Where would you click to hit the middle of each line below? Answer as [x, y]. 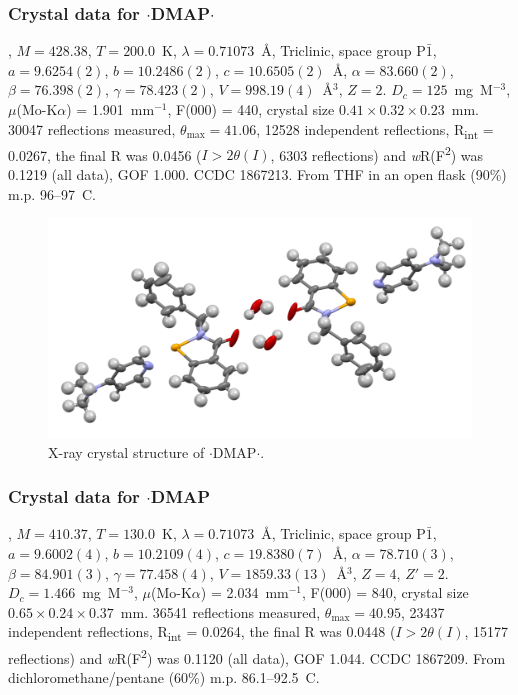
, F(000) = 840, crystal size [385, 592]
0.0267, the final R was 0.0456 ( [105, 154]
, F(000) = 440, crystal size [251, 109]
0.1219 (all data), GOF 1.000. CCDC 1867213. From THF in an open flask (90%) [257, 173]
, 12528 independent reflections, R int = [375, 130]
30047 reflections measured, [92, 128]
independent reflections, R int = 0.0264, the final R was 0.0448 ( [202, 633]
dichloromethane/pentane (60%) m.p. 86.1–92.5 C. [164, 676]
